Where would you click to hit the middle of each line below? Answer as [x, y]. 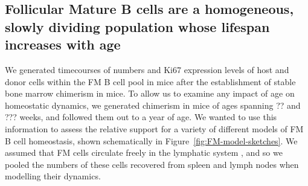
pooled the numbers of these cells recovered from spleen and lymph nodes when [152, 164]
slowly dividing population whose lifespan [137, 26]
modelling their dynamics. [53, 176]
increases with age [63, 44]
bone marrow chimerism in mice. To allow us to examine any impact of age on [150, 93]
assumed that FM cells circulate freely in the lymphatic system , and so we [144, 152]
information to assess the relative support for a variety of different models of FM [154, 128]
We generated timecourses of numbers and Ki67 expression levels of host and [147, 69]
